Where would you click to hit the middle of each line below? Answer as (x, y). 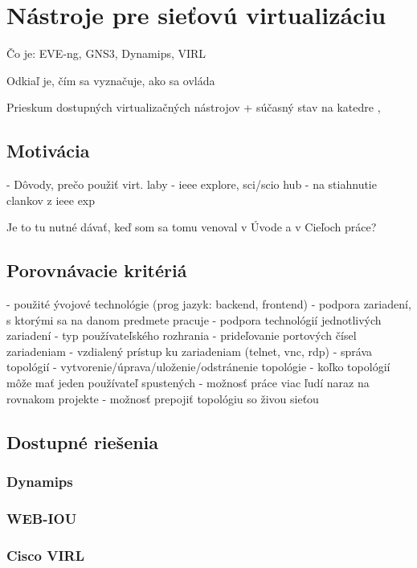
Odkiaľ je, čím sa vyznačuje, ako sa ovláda (111, 80)
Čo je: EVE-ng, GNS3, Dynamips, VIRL (106, 53)
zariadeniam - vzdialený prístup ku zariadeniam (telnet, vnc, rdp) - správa (189, 351)
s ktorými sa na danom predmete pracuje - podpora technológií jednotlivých (194, 319)
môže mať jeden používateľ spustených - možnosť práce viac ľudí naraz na (188, 383)
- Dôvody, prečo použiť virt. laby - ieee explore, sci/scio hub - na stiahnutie (192, 184)
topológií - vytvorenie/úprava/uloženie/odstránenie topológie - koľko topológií (198, 367)
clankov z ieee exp (51, 200)
